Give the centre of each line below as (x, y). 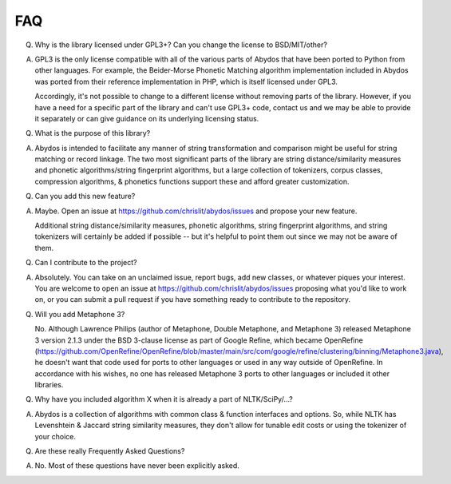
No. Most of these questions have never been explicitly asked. (137, 466)
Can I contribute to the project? (86, 263)
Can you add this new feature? (85, 196)
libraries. (49, 385)
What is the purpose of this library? (93, 133)
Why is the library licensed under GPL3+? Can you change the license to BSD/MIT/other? (181, 45)
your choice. (55, 436)
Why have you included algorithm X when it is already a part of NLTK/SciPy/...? (164, 399)
